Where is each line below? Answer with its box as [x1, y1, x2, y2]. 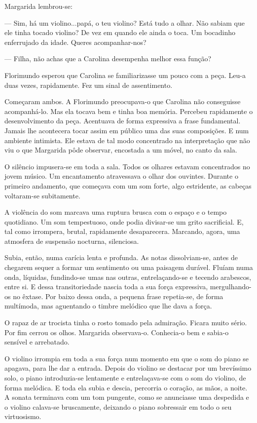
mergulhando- [210, 281, 252, 292]
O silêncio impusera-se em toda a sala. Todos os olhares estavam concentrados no [4, 161, 250, 171]
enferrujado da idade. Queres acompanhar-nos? [4, 37, 147, 47]
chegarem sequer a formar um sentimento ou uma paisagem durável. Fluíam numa [4, 262, 253, 272]
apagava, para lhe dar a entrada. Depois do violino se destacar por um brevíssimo [4, 363, 252, 373]
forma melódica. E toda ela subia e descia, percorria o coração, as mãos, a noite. [4, 382, 248, 392]
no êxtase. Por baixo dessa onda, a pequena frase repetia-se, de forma [13, 291, 223, 301]
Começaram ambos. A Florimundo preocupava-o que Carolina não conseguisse [4, 96, 241, 107]
